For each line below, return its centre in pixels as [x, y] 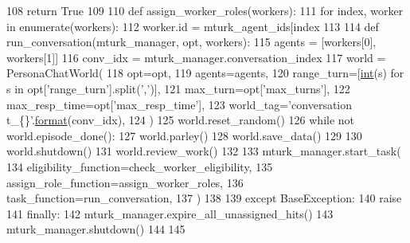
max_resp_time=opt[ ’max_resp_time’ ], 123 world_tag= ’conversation [180, 104]
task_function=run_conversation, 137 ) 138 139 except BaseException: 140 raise [204, 198]
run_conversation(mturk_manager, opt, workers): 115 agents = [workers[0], [191, 42]
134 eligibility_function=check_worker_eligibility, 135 [140, 166]
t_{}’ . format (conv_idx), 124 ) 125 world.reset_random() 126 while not [181, 120]
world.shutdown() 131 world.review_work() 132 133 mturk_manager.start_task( [204, 151]
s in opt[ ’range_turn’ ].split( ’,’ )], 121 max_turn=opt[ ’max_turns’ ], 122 [178, 88]
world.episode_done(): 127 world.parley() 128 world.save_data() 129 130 [184, 135]
